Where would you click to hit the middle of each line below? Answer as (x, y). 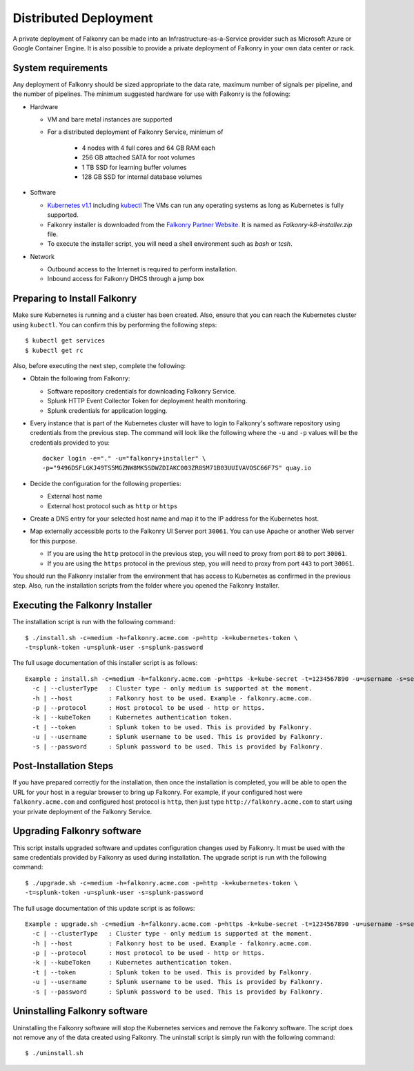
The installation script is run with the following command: (94, 622)
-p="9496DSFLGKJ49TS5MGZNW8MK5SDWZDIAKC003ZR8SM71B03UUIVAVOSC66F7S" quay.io (177, 468)
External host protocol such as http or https (112, 506)
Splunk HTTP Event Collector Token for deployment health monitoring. (147, 401)
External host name (75, 496)
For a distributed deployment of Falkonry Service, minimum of (135, 132)
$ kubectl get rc (54, 350)
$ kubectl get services (65, 341)
